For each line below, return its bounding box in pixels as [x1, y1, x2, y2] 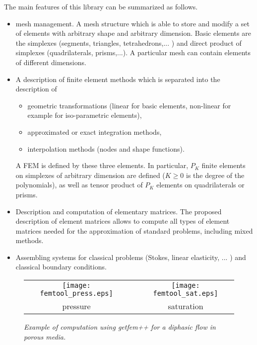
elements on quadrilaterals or [156, 179, 245, 190]
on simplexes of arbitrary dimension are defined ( [15, 170, 165, 180]
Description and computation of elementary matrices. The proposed [15, 206, 222, 216]
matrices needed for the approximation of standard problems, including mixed [15, 225, 253, 236]
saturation [168, 300, 203, 312]
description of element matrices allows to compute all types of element [15, 216, 230, 226]
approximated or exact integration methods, [27, 126, 162, 137]
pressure [62, 300, 91, 312]
